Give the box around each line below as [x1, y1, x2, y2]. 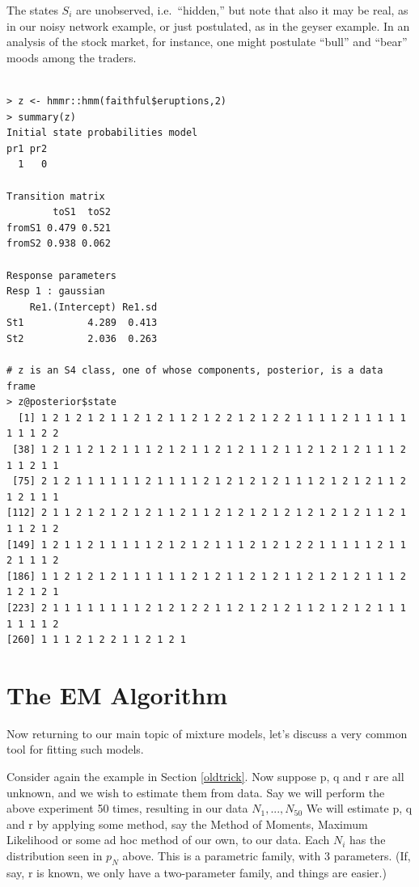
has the [349, 831, 386, 848]
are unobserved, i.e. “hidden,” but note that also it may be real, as [76, 2, 408, 18]
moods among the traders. [6, 49, 137, 65]
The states [6, 2, 58, 18]
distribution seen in [6, 847, 103, 864]
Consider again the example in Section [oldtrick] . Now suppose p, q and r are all [6, 768, 404, 785]
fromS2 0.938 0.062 [6, 238, 111, 250]
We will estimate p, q [306, 800, 413, 817]
